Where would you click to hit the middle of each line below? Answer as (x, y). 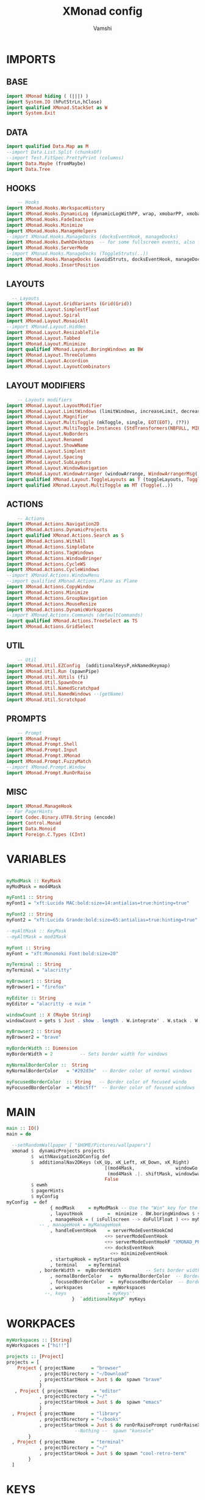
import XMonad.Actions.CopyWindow (50, 587)
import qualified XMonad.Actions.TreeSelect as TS (72, 621)
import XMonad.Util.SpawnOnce (45, 683)
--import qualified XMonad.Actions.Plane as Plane (72, 581)
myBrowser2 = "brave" (34, 1037)
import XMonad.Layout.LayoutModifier (54, 406)
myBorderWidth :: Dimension (42, 1048)
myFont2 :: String (30, 914)
